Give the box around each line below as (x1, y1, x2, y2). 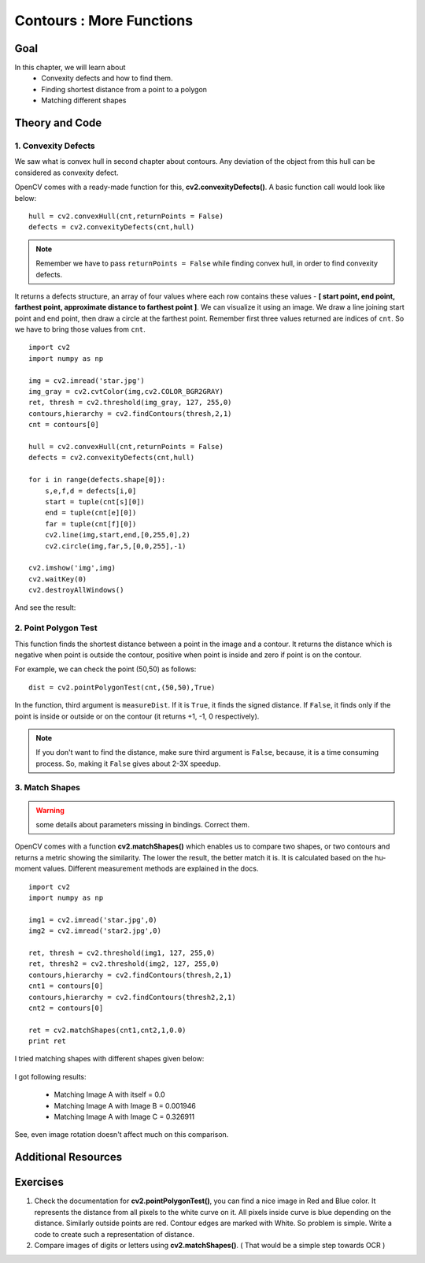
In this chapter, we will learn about (14, 63, 126, 72)
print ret (28, 1037, 66, 1046)
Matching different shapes (41, 95, 127, 106)
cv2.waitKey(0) (28, 574, 87, 583)
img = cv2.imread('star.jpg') (28, 376, 146, 385)
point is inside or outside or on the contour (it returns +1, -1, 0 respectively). (14, 711, 260, 721)
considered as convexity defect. (14, 168, 119, 177)
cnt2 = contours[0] (28, 1003, 104, 1012)
